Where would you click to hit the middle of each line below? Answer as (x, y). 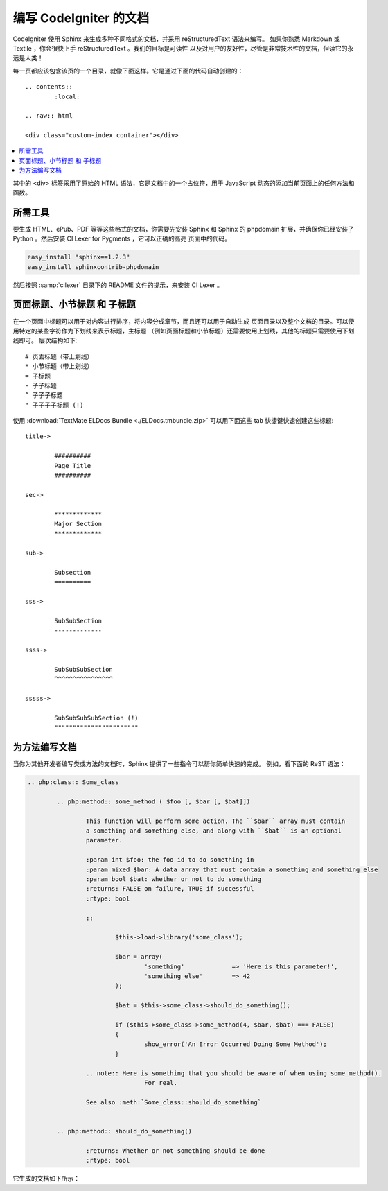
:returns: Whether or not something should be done (175, 1150)
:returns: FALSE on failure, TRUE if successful (170, 889)
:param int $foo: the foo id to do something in (170, 860)
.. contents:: (49, 87)
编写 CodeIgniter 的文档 (81, 18)
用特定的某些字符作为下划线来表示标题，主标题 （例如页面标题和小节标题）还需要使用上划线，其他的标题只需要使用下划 (184, 331)
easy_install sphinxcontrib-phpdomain (93, 267)
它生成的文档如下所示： (46, 1179)
